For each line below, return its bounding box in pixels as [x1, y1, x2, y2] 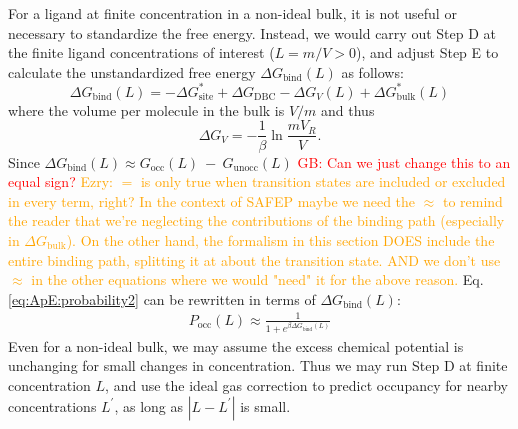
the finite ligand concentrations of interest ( [8, 42, 275, 63]
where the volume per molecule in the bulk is [8, 99, 285, 120]
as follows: [341, 61, 404, 82]
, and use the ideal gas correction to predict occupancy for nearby [105, 374, 508, 395]
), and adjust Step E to [355, 42, 499, 63]
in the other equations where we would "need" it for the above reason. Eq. [31, 269, 484, 290]
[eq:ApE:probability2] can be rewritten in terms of [8, 288, 316, 309]
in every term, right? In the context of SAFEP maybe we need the [8, 190, 416, 211]
